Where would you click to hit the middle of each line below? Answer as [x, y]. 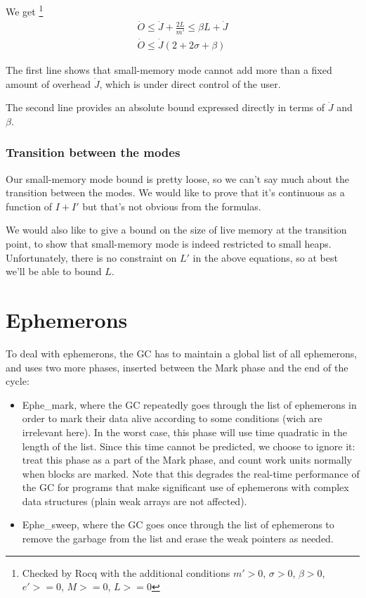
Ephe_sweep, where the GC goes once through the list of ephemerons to [178, 524]
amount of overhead [48, 83]
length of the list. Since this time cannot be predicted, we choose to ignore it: [189, 446]
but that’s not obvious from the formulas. [172, 206]
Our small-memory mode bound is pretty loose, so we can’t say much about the [177, 178]
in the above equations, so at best [265, 257]
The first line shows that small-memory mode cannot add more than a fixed [169, 70]
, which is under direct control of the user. [190, 83]
